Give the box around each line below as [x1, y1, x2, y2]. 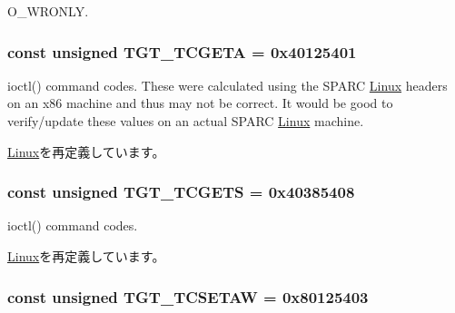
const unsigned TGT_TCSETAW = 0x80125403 [7, 285, 369, 308]
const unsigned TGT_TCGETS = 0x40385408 [7, 181, 355, 203]
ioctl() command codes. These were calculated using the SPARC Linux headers [7, 75, 448, 94]
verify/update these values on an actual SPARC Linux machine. [7, 112, 364, 130]
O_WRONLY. [7, 2, 89, 20]
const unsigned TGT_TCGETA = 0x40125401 [7, 40, 357, 63]
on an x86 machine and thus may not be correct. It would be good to [7, 93, 393, 112]
